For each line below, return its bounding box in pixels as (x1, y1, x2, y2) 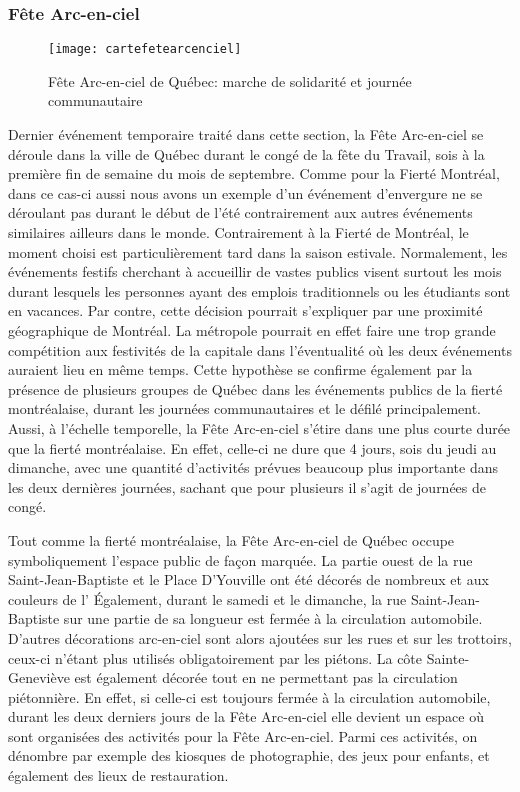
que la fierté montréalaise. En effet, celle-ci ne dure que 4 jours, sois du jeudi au (8, 437, 497, 458)
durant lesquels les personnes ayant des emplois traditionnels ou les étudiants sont (8, 280, 511, 301)
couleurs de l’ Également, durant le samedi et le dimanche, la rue (8, 588, 407, 609)
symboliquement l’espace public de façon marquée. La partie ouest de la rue (8, 549, 473, 570)
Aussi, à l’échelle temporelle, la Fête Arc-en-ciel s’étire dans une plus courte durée (8, 417, 511, 438)
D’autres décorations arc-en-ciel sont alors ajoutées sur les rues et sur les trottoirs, (8, 627, 512, 648)
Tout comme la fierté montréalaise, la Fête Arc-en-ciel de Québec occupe (8, 529, 455, 550)
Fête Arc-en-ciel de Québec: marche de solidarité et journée (48, 70, 412, 91)
